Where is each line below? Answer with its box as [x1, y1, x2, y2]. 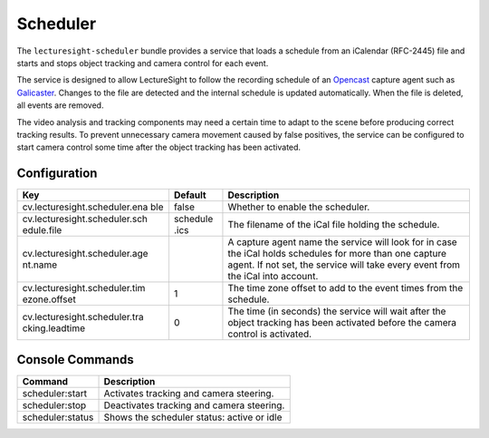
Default [173, 189, 207, 201]
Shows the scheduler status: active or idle [103, 411, 283, 423]
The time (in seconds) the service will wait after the [227, 305, 446, 317]
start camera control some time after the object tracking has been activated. [16, 141, 302, 153]
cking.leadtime [22, 322, 86, 335]
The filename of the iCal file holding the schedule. [227, 219, 440, 231]
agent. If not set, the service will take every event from [227, 258, 461, 271]
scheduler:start [22, 386, 88, 399]
